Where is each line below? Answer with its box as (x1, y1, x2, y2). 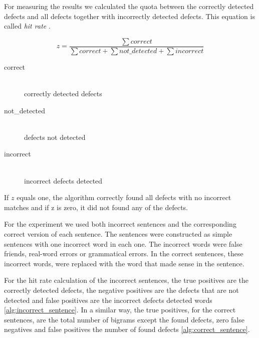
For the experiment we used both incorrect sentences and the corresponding (4, 219, 236, 229)
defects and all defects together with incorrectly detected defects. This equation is (4, 11, 255, 21)
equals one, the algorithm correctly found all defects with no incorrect (17, 192, 231, 203)
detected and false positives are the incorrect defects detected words (4, 294, 212, 305)
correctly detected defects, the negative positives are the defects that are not (4, 284, 239, 295)
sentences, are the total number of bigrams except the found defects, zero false (4, 314, 244, 324)
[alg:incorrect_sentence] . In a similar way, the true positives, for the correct (4, 304, 236, 315)
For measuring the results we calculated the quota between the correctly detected (4, 1, 254, 11)
